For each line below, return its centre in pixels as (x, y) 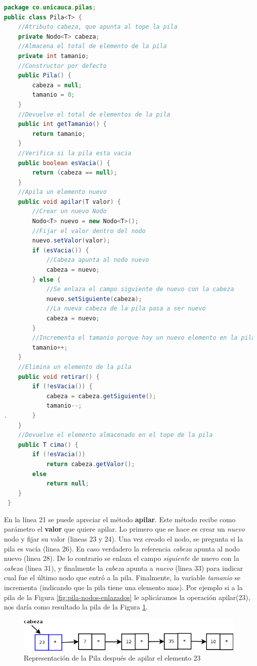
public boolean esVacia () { (64, 163)
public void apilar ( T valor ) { (69, 202)
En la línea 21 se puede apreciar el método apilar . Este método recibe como (120, 519)
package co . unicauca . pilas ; (50, 7)
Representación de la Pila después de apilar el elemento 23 (112, 657)
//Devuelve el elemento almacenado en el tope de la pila (115, 435)
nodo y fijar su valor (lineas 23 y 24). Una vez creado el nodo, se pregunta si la (124, 539)
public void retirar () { (59, 377)
